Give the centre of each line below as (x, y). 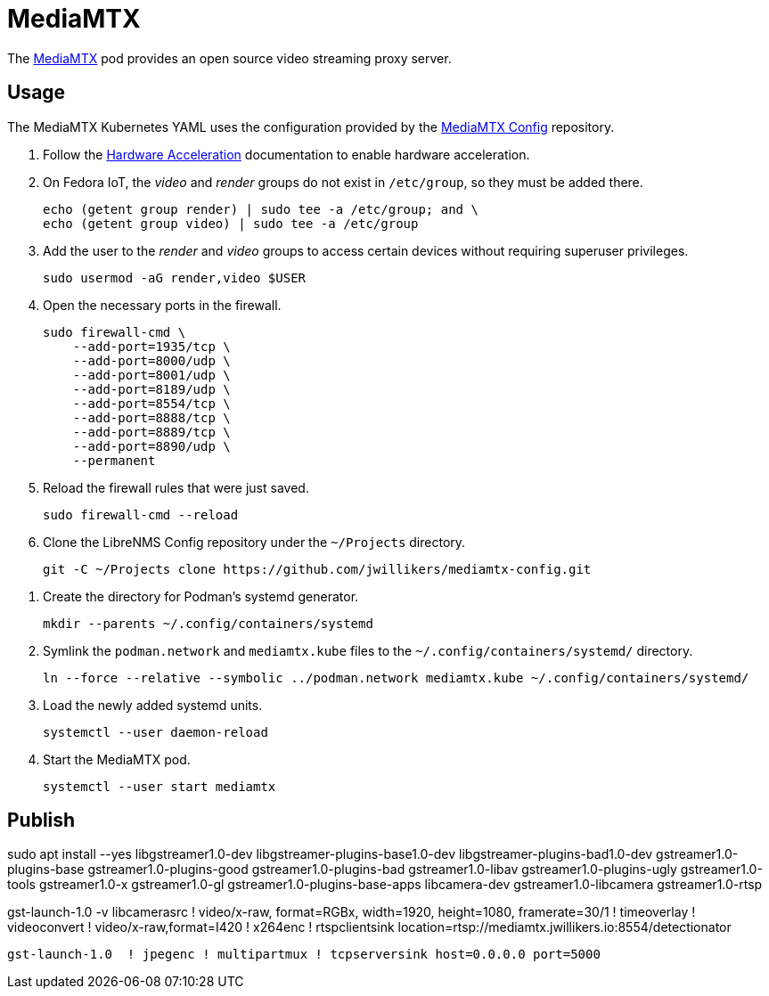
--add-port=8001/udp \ (151, 375)
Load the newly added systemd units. (153, 705)
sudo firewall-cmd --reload (141, 514)
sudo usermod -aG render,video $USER (175, 278)
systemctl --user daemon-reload (155, 732)
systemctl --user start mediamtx (160, 786)
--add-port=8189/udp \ (151, 389)
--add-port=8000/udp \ (151, 360)
